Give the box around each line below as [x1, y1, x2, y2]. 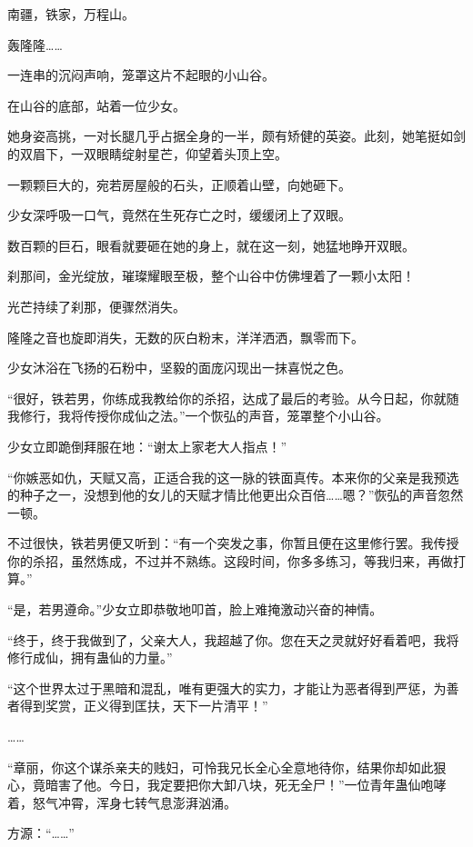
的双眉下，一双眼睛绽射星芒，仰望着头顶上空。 [7, 144, 287, 163]
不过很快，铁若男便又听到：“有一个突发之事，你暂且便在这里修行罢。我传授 [7, 533, 459, 553]
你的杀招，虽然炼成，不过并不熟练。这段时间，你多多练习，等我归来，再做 [7, 551, 453, 570]
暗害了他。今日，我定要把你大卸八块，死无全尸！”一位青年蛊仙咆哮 [45, 775, 447, 794]
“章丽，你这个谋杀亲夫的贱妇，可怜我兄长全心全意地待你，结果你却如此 [7, 757, 434, 776]
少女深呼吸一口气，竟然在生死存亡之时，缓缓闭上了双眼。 [7, 205, 351, 224]
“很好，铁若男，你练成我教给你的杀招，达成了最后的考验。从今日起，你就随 [7, 388, 459, 407]
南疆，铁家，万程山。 [7, 5, 135, 23]
